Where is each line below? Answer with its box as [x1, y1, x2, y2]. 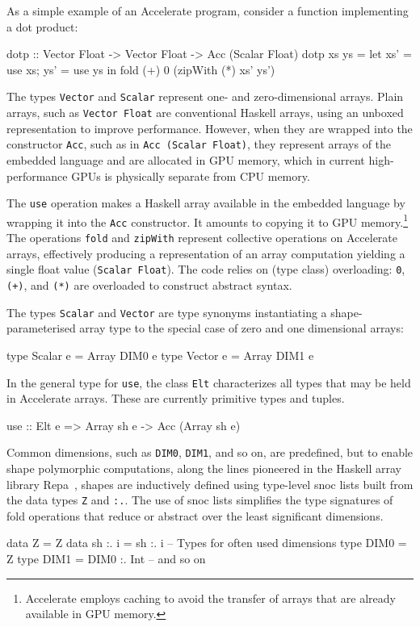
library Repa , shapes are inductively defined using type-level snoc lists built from [6, 475, 414, 492]
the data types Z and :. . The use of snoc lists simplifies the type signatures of [6, 491, 393, 508]
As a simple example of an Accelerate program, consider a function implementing [6, 2, 409, 19]
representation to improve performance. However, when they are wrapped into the [6, 119, 413, 136]
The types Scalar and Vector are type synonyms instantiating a [6, 303, 327, 320]
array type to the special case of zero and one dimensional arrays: [79, 320, 404, 336]
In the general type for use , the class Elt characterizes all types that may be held [6, 374, 411, 391]
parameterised [6, 320, 76, 336]
